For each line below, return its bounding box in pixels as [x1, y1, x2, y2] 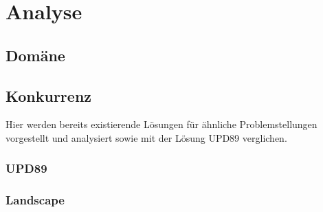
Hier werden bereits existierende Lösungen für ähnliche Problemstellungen [5, 117, 318, 131]
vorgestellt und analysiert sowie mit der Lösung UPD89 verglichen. [5, 130, 287, 145]
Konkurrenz [5, 85, 92, 106]
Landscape [5, 191, 65, 209]
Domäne [5, 44, 65, 65]
